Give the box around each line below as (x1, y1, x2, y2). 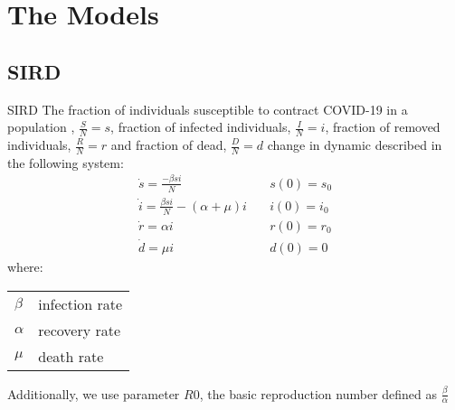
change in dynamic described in (267, 135, 442, 154)
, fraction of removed (325, 117, 441, 136)
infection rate (38, 293, 123, 314)
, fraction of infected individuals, (110, 117, 291, 136)
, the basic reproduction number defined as (199, 384, 438, 403)
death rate (38, 345, 104, 367)
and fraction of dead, (110, 135, 227, 154)
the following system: (7, 153, 124, 172)
